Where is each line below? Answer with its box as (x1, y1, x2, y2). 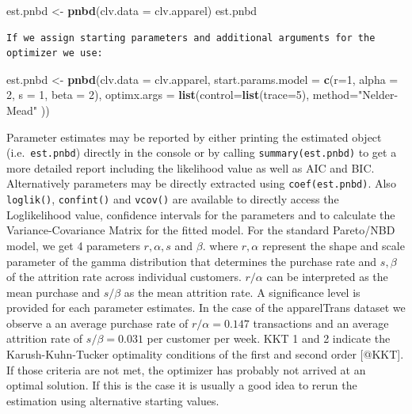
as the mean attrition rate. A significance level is (124, 283, 360, 300)
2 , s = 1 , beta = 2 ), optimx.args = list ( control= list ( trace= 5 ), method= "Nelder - (6, 86, 399, 103)
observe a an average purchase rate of (6, 314, 189, 331)
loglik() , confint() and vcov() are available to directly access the (6, 191, 339, 207)
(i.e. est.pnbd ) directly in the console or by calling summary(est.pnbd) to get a (6, 144, 397, 161)
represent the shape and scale (261, 237, 405, 253)
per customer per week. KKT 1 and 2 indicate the (147, 330, 391, 347)
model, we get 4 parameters (6, 237, 140, 253)
